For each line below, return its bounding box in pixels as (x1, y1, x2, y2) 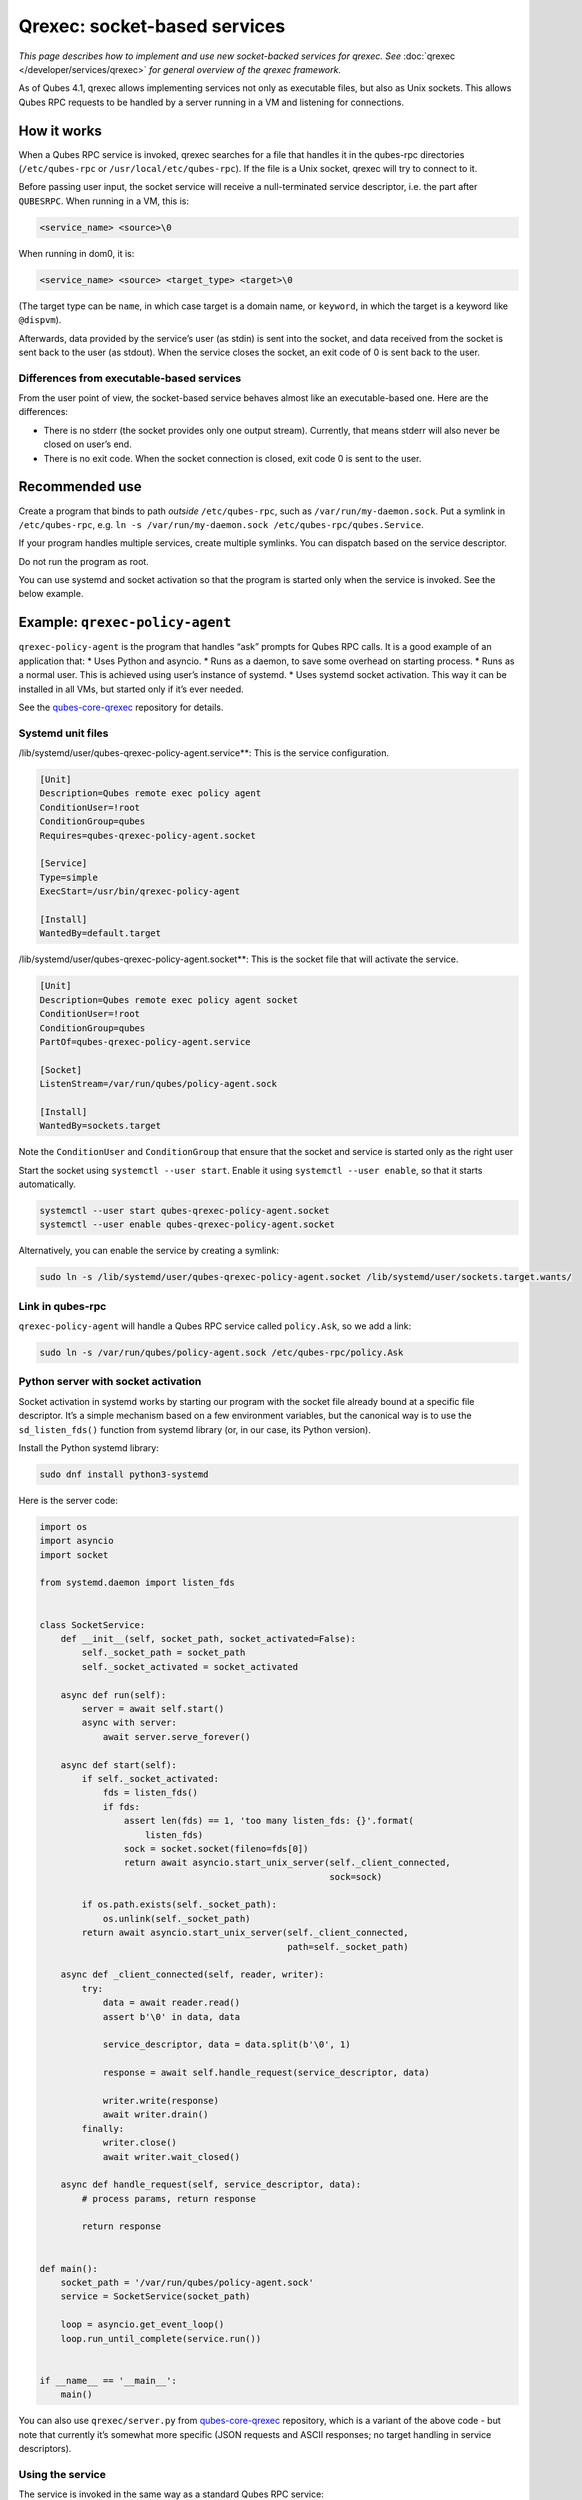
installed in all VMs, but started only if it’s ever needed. (18, 683, 244, 695)
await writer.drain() (102, 2109, 209, 2120)
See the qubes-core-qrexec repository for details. (18, 701, 224, 713)
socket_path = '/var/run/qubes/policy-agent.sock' (60, 2277, 314, 2289)
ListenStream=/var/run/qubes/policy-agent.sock (39, 1078, 277, 1090)
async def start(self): (60, 1759, 177, 1770)
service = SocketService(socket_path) (60, 2291, 251, 2302)
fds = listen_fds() (102, 1787, 199, 1799)
